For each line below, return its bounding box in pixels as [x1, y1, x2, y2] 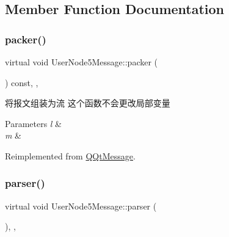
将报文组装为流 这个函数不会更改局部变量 [5, 97, 170, 109]
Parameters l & [5, 117, 62, 129]
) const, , [5, 76, 38, 89]
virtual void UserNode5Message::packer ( [5, 56, 158, 68]
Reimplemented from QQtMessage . [5, 149, 136, 162]
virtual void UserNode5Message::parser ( [5, 199, 157, 212]
